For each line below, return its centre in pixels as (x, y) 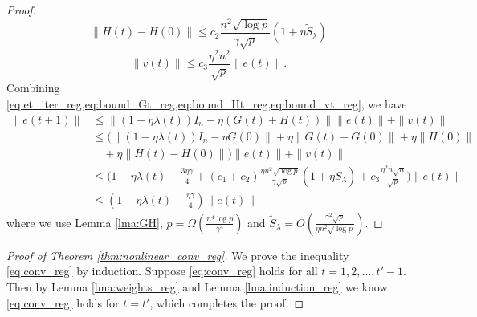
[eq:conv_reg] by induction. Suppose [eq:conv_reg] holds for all (162, 271)
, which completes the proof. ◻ (227, 302)
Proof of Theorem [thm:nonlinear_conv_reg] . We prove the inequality (178, 255)
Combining (33, 88)
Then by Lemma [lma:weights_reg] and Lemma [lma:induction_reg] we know (197, 286)
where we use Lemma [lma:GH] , (85, 222)
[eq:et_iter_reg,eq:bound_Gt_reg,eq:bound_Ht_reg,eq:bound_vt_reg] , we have (207, 104)
